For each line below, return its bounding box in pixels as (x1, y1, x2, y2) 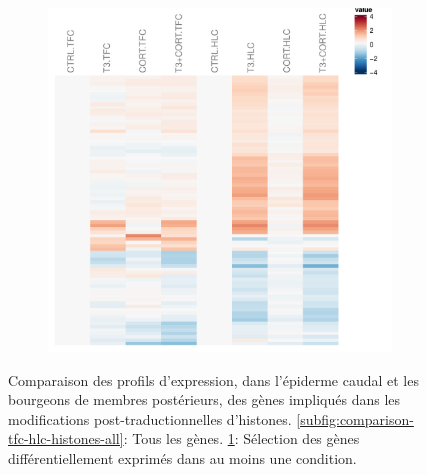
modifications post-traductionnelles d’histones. (8, 408, 292, 429)
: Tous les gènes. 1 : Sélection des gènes (123, 428, 360, 449)
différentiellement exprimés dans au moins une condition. (8, 447, 357, 468)
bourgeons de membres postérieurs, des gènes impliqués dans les (8, 389, 401, 410)
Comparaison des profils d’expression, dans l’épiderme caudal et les (8, 369, 419, 390)
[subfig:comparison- (296, 408, 414, 429)
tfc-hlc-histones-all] (8, 428, 124, 449)
